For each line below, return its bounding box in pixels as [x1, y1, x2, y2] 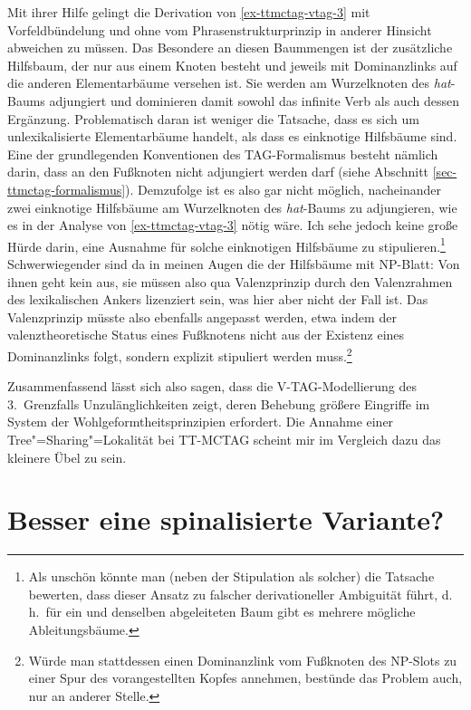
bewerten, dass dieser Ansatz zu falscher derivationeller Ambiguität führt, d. [28, 584, 453, 603]
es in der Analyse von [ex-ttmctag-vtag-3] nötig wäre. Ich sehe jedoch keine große [7, 216, 458, 235]
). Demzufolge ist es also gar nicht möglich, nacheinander [125, 179, 441, 198]
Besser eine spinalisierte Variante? [7, 501, 445, 538]
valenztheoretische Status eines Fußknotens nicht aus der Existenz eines [7, 325, 405, 344]
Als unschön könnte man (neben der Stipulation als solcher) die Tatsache [28, 567, 435, 586]
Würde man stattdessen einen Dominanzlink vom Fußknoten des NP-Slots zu [28, 650, 457, 669]
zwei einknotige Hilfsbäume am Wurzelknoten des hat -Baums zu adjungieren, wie [7, 197, 457, 216]
